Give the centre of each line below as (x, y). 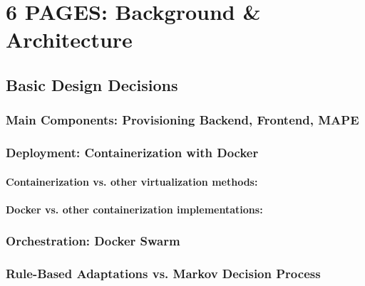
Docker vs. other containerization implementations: (134, 209)
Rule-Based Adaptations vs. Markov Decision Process (163, 274)
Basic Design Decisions (92, 84)
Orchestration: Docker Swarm (93, 241)
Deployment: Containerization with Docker (132, 153)
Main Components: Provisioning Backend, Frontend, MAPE (182, 120)
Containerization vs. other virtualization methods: (132, 181)
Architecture (69, 39)
